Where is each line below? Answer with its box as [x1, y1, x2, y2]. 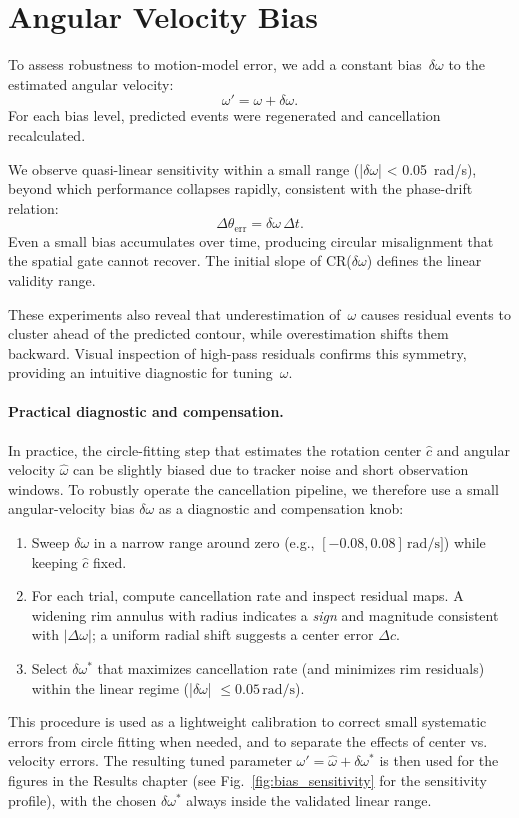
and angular [436, 439, 510, 460]
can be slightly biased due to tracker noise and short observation [73, 459, 469, 480]
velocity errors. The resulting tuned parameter [8, 750, 292, 771]
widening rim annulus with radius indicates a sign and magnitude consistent [31, 604, 499, 625]
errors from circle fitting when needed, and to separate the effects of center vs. [8, 730, 488, 751]
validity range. [8, 269, 96, 290]
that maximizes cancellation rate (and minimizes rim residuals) [97, 658, 485, 679]
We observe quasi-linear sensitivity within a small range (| [8, 158, 364, 179]
